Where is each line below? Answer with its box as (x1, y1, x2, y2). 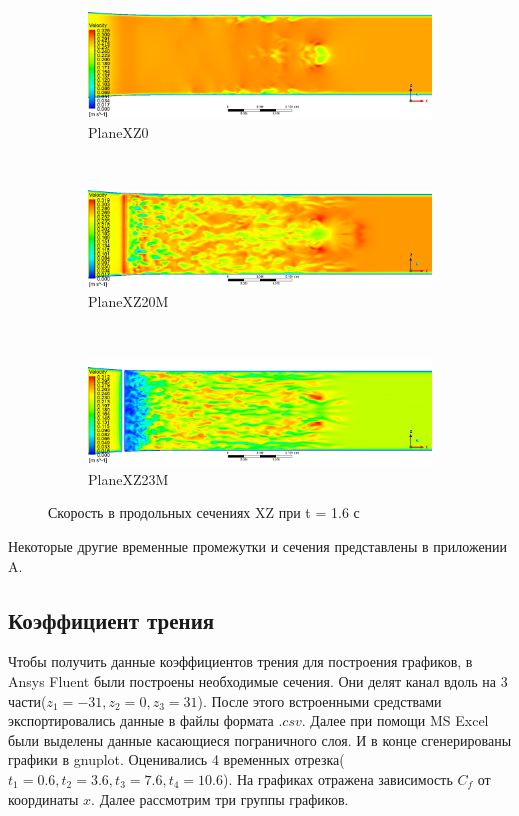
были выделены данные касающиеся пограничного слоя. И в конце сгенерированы (8, 729, 512, 750)
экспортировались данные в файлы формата (8, 710, 274, 731)
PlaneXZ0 (88, 122, 149, 143)
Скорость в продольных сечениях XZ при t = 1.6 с (48, 502, 360, 523)
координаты (8, 788, 79, 809)
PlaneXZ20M (88, 291, 169, 312)
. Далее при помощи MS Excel (301, 710, 489, 731)
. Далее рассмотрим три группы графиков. (91, 788, 349, 809)
